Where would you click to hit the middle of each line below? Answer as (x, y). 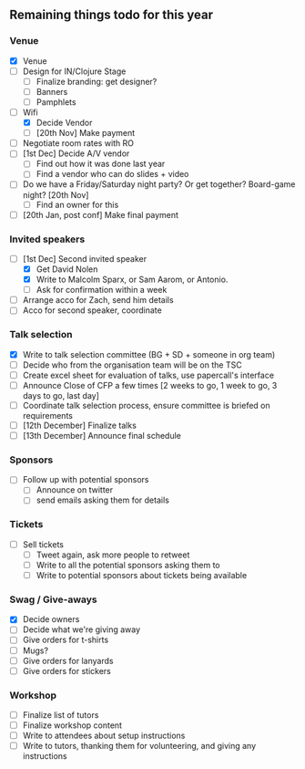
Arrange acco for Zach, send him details (98, 300)
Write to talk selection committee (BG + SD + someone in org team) (149, 354)
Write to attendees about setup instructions (104, 736)
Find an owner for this (77, 204)
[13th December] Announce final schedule (102, 435)
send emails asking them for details (103, 500)
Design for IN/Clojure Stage (74, 71)
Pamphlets (56, 102)
